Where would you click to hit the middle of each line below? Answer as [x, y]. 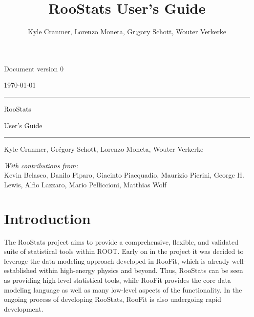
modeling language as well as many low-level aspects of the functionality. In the [123, 289]
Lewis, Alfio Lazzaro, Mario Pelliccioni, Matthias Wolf [85, 184]
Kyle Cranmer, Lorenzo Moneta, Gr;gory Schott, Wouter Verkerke [127, 32]
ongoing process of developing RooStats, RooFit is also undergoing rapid [113, 299]
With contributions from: [41, 165]
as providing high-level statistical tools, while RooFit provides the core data [117, 280]
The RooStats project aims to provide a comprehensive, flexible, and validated [121, 241]
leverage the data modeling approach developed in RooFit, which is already [117, 260]
